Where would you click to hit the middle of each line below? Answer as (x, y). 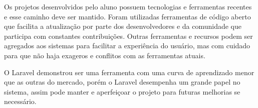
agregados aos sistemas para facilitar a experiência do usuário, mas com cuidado (127, 46)
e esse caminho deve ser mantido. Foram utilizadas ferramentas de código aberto (127, 16)
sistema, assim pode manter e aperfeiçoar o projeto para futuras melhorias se (122, 91)
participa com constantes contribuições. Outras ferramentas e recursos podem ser (128, 36)
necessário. (20, 101)
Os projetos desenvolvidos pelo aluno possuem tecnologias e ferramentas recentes (128, 6)
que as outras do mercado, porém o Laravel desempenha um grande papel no (122, 82)
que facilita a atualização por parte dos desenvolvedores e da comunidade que (123, 26)
